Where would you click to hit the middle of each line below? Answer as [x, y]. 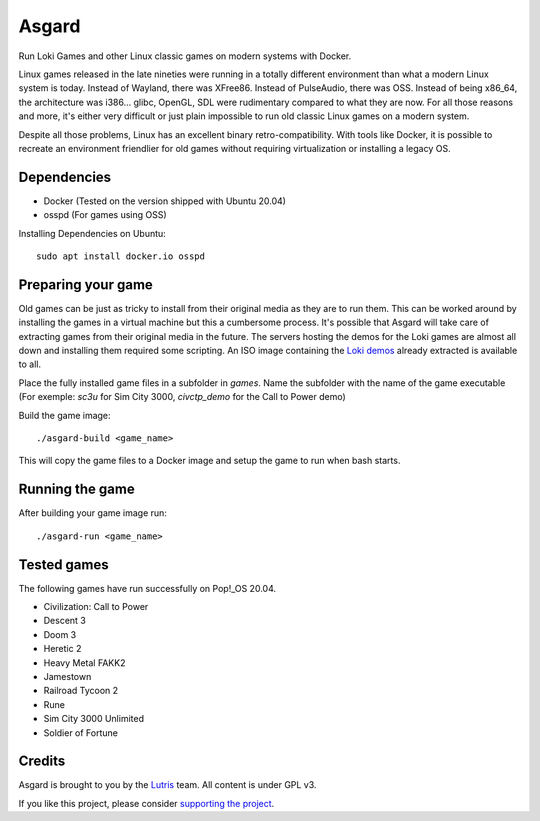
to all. [30, 364]
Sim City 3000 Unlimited [94, 719]
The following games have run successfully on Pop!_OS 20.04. [147, 588]
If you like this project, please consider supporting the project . [146, 803]
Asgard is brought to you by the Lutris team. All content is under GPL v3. [167, 785]
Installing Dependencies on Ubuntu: [92, 233]
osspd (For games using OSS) [105, 215]
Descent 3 [65, 621]
